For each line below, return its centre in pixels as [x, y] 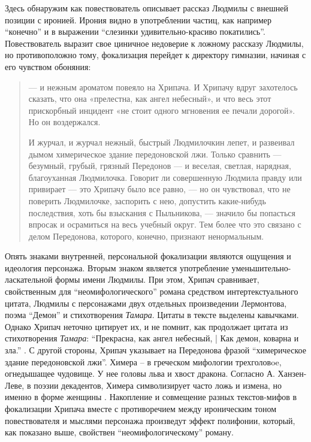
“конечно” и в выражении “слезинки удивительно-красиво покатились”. [135, 31]
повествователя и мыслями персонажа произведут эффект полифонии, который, [150, 420]
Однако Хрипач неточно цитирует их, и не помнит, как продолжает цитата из [147, 326]
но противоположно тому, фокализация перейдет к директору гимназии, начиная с [155, 55]
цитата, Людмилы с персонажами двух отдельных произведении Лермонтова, [146, 303]
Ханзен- [292, 373]
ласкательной [29, 279]
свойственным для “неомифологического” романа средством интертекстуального [152, 291]
